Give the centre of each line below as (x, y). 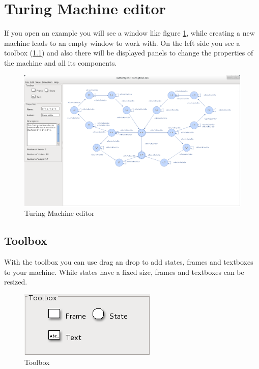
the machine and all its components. (61, 62)
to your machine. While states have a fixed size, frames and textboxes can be (124, 272)
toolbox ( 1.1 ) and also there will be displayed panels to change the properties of (129, 53)
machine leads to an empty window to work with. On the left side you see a (122, 42)
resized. (16, 282)
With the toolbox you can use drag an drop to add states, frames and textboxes (129, 262)
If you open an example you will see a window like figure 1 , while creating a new (129, 33)
